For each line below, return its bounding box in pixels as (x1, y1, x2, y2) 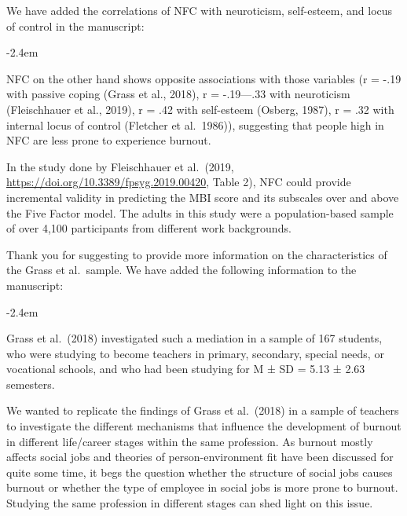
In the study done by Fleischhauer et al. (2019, (6, 158, 234, 174)
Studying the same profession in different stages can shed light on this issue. (6, 495, 373, 511)
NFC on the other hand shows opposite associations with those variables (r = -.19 (6, 70, 401, 86)
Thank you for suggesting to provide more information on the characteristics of (6, 246, 387, 262)
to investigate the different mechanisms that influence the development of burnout (6, 418, 401, 434)
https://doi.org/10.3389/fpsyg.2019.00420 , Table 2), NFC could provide (6, 174, 351, 190)
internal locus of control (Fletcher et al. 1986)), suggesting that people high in (6, 116, 384, 133)
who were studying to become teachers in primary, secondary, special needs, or (6, 345, 384, 361)
